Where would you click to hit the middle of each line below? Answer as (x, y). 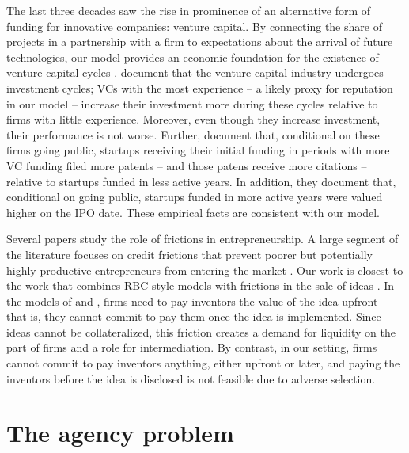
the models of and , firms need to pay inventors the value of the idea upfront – (197, 301)
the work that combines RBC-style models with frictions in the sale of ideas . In (201, 286)
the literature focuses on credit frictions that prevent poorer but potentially (189, 254)
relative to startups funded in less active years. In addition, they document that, (201, 181)
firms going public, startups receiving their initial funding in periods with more (198, 150)
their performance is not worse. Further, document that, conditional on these (193, 134)
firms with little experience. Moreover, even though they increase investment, (193, 119)
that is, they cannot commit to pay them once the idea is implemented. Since (194, 316)
